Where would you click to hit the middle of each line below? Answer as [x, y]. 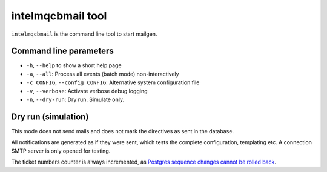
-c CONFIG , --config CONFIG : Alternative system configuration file [113, 82]
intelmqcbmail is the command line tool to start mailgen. [84, 34]
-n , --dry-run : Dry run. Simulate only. [75, 99]
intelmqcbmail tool [59, 16]
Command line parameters [63, 51]
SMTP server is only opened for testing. [61, 151]
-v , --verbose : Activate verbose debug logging [87, 91]
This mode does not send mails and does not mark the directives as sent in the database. [123, 131]
